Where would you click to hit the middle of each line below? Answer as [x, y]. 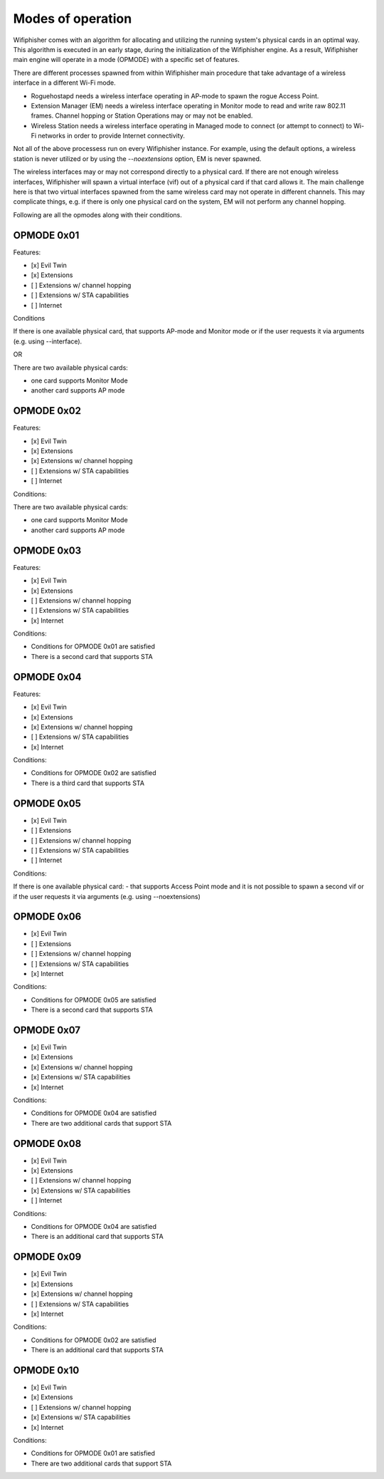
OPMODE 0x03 [47, 550]
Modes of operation [73, 19]
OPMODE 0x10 [46, 1370]
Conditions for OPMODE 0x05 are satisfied [94, 1000]
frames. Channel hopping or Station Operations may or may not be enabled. [142, 116]
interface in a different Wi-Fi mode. [65, 83]
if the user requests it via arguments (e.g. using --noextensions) [107, 896]
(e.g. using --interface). [48, 341]
